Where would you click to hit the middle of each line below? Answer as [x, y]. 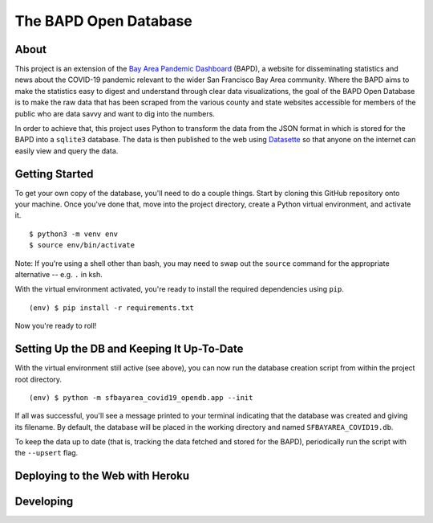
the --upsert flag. [47, 453]
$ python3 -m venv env [74, 234]
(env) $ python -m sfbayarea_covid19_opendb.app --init [141, 397]
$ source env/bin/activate [82, 245]
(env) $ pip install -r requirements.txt [111, 308]
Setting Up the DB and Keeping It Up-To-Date [129, 349]
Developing [44, 502]
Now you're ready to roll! [56, 326]
